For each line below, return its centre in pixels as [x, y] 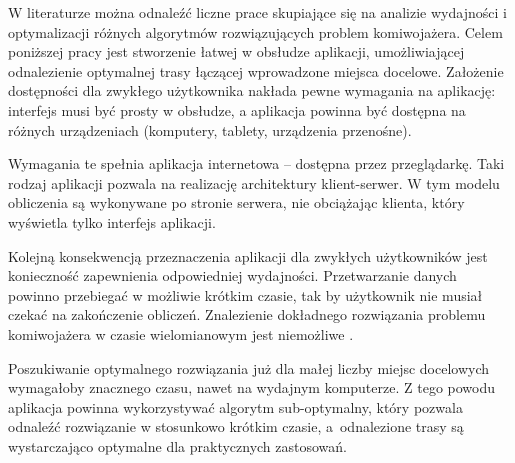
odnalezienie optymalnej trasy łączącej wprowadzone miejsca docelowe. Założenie [256, 70]
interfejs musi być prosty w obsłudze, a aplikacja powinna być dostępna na [237, 109]
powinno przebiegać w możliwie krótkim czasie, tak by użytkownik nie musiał [245, 294]
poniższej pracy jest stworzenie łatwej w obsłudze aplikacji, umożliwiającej [236, 51]
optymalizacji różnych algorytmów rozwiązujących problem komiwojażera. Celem [255, 31]
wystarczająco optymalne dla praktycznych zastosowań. [178, 445]
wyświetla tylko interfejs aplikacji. [112, 221]
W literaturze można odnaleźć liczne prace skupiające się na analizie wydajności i [257, 12]
